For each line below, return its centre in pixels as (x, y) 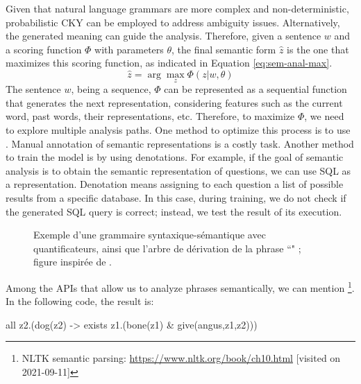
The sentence (33, 89)
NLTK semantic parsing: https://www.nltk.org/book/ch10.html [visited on (181, 358)
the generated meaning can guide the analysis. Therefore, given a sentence (163, 36)
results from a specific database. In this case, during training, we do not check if (176, 197)
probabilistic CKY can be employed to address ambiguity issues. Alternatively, (173, 22)
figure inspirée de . (73, 262)
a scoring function (44, 49)
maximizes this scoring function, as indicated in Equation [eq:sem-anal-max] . (169, 63)
